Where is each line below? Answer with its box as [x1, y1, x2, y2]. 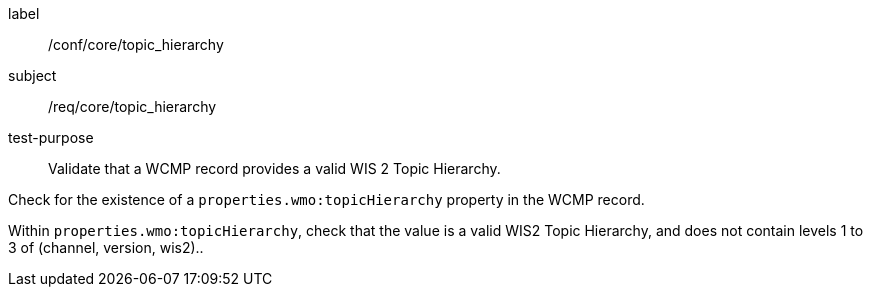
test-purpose [8, 129, 94, 146]
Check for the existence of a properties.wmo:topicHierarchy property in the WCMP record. [8, 191, 645, 208]
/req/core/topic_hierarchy [48, 98, 217, 115]
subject [8, 67, 57, 84]
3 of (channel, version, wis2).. [8, 239, 204, 256]
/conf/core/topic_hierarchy [48, 36, 224, 53]
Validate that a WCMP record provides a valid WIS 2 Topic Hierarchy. [48, 160, 501, 177]
